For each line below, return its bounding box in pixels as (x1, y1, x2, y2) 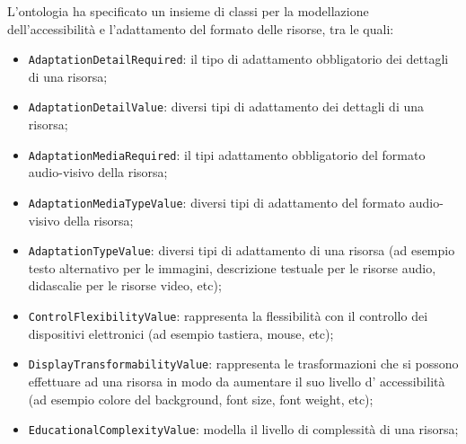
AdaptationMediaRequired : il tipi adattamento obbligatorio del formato (28, 145, 426, 164)
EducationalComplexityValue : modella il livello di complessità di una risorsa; (28, 420, 459, 439)
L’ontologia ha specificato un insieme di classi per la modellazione (7, 2, 369, 20)
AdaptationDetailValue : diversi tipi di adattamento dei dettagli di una (28, 97, 425, 116)
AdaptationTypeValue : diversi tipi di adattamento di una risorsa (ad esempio (28, 241, 455, 260)
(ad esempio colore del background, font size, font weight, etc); (28, 389, 374, 408)
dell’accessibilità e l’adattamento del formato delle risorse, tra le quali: (7, 19, 394, 38)
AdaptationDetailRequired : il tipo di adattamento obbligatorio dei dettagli (28, 49, 449, 68)
